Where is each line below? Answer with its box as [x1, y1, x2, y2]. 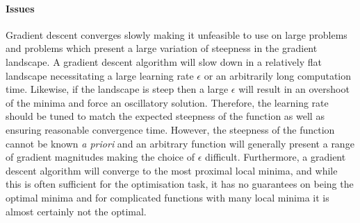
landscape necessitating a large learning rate [6, 68, 194, 82]
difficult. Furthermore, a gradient [204, 150, 346, 164]
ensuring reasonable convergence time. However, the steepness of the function [6, 122, 335, 136]
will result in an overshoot [238, 82, 350, 96]
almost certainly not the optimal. [6, 204, 147, 218]
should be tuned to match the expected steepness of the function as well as [6, 109, 325, 123]
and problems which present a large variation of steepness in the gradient [6, 41, 318, 55]
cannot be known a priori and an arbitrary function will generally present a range [6, 136, 354, 150]
